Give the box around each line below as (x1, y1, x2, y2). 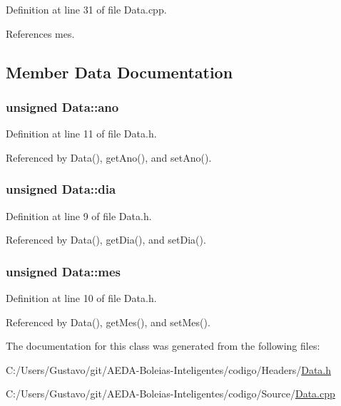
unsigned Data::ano (6, 98, 119, 115)
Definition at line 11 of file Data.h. (6, 126, 157, 141)
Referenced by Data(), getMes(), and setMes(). (6, 314, 210, 329)
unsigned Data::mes (6, 262, 121, 280)
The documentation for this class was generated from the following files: (6, 338, 320, 353)
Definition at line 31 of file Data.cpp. (6, 2, 167, 16)
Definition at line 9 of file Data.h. (6, 208, 152, 223)
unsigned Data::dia (6, 180, 116, 198)
